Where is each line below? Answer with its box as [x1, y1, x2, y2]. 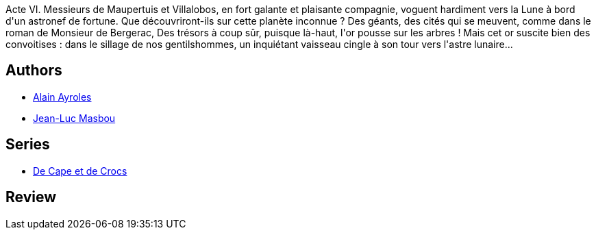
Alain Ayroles [33, 90, 92, 103]
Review [5, 188, 57, 206]
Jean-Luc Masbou [33, 112, 116, 124]
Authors [5, 62, 62, 79]
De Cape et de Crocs [33, 164, 127, 177]
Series [5, 136, 50, 153]
